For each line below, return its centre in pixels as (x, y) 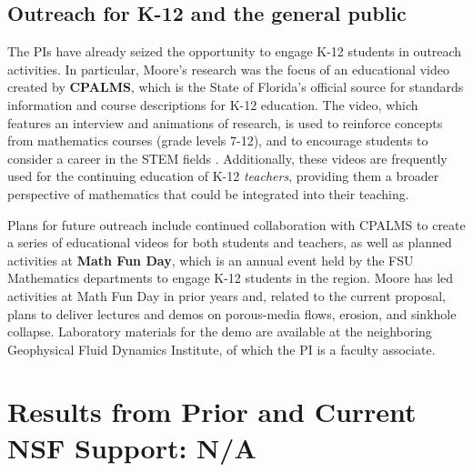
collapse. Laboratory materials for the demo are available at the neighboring (220, 331)
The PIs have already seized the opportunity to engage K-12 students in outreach (235, 51)
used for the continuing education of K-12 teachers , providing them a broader (223, 176)
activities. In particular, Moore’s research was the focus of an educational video (228, 69)
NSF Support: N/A (132, 447)
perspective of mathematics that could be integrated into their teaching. (208, 193)
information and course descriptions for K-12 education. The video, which (213, 104)
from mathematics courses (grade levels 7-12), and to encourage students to (218, 141)
